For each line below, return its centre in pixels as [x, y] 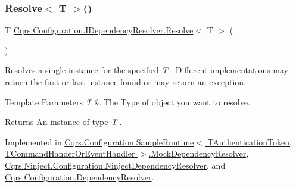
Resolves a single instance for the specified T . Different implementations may [147, 70]
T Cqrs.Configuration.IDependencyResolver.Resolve [99, 30]
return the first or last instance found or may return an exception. [125, 82]
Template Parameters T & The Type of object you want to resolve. [127, 102]
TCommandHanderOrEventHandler [70, 153]
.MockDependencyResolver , [199, 153]
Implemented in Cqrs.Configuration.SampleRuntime [99, 141]
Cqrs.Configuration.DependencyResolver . [80, 177]
